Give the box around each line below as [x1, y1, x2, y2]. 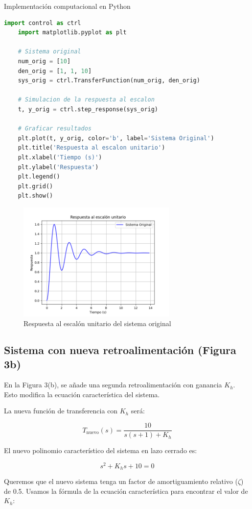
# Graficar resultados [18, 125, 92, 132]
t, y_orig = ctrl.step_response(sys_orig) [18, 105, 159, 113]
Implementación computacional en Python [4, 1, 131, 11]
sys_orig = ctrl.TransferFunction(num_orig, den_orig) [18, 77, 200, 84]
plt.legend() [18, 173, 60, 180]
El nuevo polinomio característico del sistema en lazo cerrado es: [4, 445, 197, 456]
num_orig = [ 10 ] [18, 57, 71, 65]
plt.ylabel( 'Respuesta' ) [18, 163, 99, 171]
